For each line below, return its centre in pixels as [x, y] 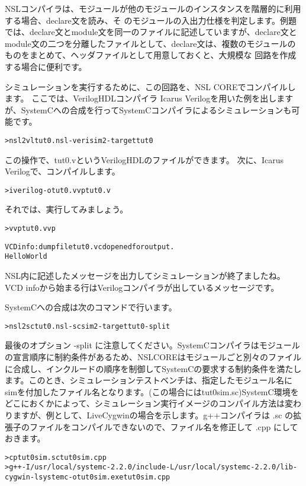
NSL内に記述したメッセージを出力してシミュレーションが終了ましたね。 [145, 275]
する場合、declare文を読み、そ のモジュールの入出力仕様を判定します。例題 [151, 20]
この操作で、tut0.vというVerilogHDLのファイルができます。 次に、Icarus [144, 159]
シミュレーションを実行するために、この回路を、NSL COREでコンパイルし [150, 86]
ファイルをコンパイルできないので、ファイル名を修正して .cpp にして [164, 426]
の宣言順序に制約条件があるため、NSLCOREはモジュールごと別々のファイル [153, 357]
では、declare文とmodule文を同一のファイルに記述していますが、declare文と [151, 32]
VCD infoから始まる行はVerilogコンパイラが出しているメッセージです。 [142, 287]
